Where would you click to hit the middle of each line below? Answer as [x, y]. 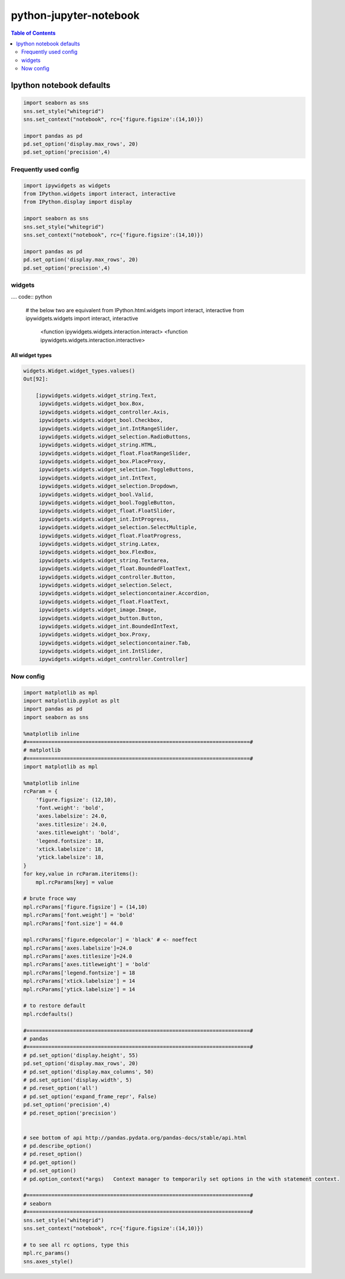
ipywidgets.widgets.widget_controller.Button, [107, 577]
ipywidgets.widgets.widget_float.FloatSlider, [107, 511]
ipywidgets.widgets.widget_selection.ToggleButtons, [116, 470]
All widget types [31, 355]
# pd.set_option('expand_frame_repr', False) [90, 1096]
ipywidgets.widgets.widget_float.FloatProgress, [110, 536]
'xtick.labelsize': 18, [70, 849]
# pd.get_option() [50, 1162]
